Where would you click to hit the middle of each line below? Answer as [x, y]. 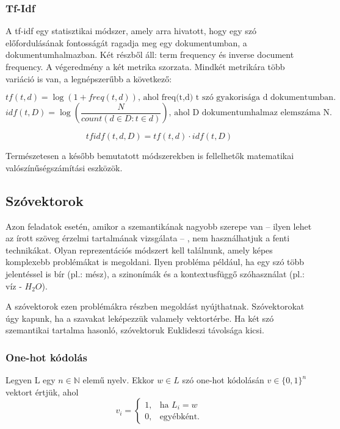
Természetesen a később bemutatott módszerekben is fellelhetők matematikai [150, 156]
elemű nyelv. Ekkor [118, 380]
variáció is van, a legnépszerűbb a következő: [89, 78]
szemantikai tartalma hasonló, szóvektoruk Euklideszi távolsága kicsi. [135, 330]
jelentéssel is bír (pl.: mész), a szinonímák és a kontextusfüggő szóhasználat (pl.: [155, 273]
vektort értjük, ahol [42, 392]
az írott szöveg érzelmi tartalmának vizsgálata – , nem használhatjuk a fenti [148, 238]
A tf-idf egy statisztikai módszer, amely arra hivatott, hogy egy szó [131, 31]
